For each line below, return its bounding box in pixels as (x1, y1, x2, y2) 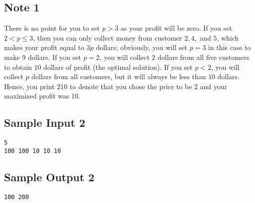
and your (200, 81, 227, 91)
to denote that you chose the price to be (70, 81, 192, 91)
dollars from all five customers (157, 51, 250, 62)
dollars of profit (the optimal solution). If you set (43, 61, 193, 72)
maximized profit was (4, 91, 69, 101)
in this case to (208, 42, 251, 52)
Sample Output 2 (4, 169, 94, 184)
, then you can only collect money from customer (33, 32, 182, 43)
